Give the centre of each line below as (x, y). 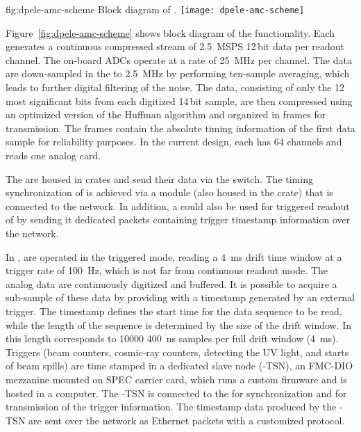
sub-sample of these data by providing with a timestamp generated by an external (180, 297)
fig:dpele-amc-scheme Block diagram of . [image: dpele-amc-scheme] (155, 9)
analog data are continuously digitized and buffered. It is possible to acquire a (171, 283)
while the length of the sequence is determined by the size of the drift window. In (179, 325)
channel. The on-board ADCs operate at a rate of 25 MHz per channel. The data (179, 59)
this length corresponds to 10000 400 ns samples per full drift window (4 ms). (172, 338)
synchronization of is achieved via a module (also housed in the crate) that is (169, 192)
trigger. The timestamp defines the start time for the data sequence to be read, (174, 311)
